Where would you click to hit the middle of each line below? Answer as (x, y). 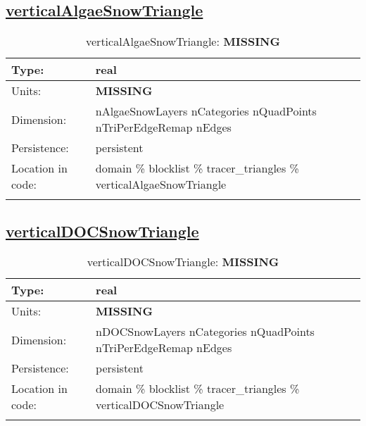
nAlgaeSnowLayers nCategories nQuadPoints (206, 111)
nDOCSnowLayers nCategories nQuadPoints (205, 332)
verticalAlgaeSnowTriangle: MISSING (183, 42)
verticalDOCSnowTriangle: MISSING (183, 262)
